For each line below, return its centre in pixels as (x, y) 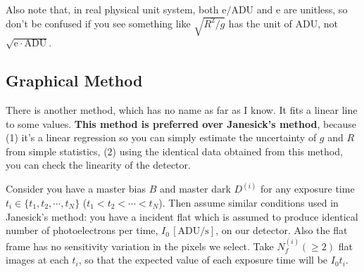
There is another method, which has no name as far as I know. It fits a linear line (182, 109)
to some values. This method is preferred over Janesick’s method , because (181, 123)
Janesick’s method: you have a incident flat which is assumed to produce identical (182, 216)
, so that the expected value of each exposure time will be (203, 260)
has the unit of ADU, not (283, 23)
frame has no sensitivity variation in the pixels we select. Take (140, 246)
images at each (37, 260)
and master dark (195, 189)
